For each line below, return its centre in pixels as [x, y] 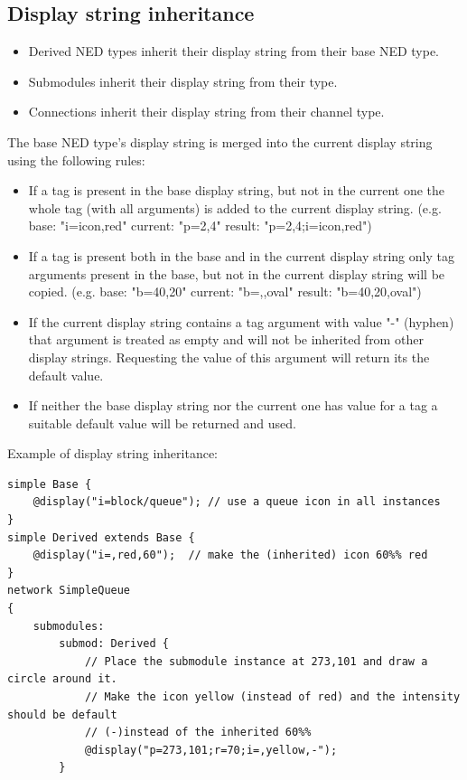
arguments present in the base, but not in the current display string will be [237, 273]
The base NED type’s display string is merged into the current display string [220, 141]
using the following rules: [76, 160]
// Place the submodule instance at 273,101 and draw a [256, 661]
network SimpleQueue [69, 591]
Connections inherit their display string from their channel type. [206, 112]
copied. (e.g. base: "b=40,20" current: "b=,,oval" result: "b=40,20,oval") [225, 291]
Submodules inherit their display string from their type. [183, 81]
